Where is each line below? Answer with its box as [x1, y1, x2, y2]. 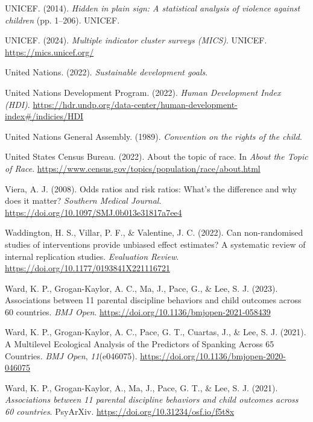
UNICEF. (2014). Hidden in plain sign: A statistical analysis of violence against [5, 2, 300, 14]
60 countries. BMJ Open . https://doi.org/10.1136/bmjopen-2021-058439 [5, 305, 271, 318]
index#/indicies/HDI [5, 110, 84, 122]
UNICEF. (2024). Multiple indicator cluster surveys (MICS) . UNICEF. [5, 34, 267, 46]
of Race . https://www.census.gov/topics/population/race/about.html [5, 162, 261, 174]
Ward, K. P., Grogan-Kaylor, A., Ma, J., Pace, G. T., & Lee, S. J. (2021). [5, 381, 278, 394]
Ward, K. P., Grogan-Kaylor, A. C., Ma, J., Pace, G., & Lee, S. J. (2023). [5, 282, 278, 294]
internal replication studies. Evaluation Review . [5, 250, 179, 262]
